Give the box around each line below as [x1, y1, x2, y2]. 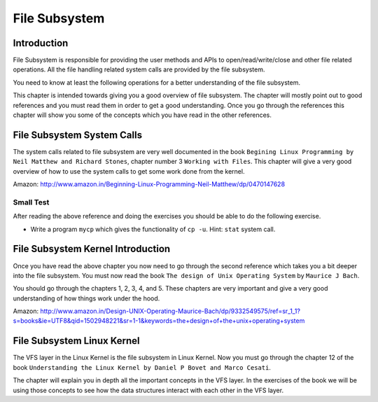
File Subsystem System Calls [13, 129, 143, 141]
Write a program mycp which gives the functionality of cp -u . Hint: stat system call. [30, 225, 276, 233]
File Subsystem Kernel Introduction [13, 243, 171, 255]
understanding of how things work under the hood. [13, 294, 160, 303]
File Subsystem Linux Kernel [13, 335, 140, 347]
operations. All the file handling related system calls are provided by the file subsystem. [13, 65, 265, 74]
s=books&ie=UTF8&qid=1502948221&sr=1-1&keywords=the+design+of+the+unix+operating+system [13, 317, 305, 325]
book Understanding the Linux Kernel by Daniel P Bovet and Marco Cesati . [13, 363, 271, 371]
